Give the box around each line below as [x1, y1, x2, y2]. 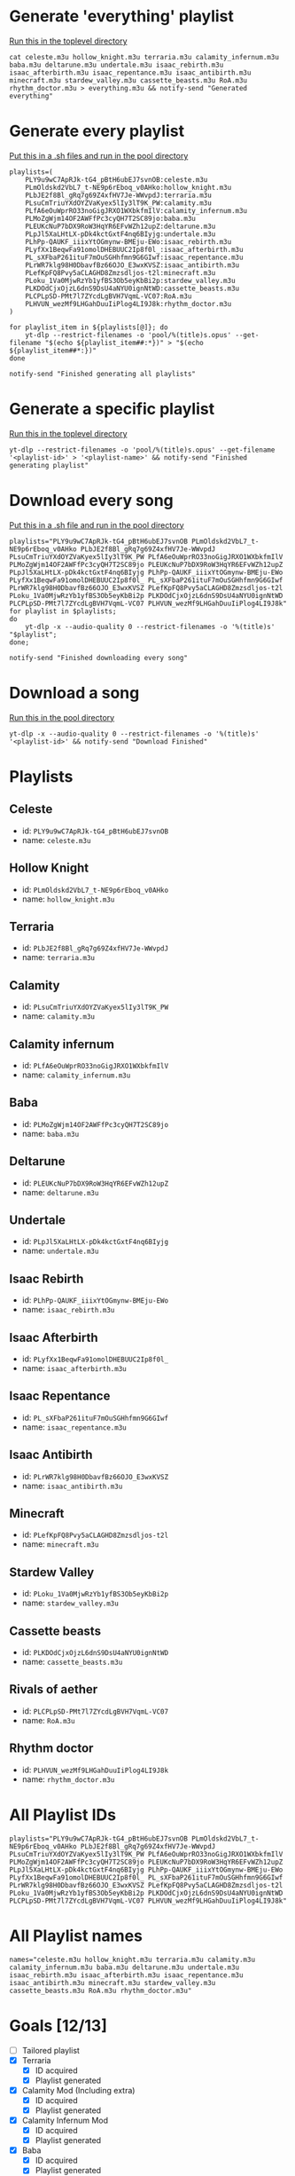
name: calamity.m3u [21, 1011, 96, 1021]
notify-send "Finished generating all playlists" [9, 369, 197, 378]
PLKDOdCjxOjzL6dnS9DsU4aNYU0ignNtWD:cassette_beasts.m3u [25, 284, 240, 293]
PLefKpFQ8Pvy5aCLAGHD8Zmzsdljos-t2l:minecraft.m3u [25, 268, 216, 277]
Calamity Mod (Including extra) [21, 2085, 136, 2095]
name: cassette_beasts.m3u [21, 1657, 123, 1667]
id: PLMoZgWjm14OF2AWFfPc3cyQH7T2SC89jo [21, 1118, 169, 1129]
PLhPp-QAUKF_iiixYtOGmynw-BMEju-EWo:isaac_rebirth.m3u [25, 237, 232, 246]
